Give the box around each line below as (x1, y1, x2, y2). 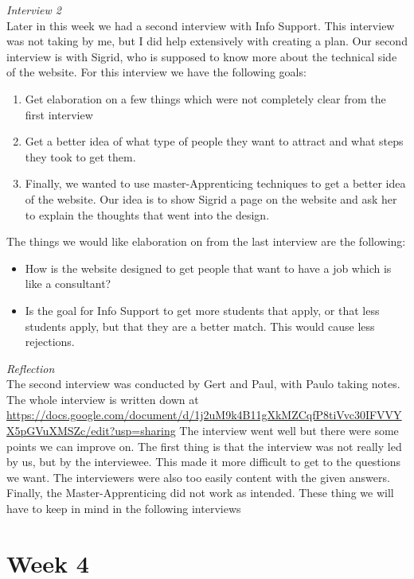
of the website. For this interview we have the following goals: (6, 64, 307, 80)
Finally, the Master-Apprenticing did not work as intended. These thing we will (6, 484, 394, 501)
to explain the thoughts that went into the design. (25, 206, 270, 223)
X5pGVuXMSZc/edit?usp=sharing (6, 422, 176, 439)
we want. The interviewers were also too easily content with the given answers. (6, 468, 390, 485)
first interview (25, 106, 93, 122)
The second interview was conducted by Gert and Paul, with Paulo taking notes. (6, 375, 400, 392)
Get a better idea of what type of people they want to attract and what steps (25, 133, 404, 150)
